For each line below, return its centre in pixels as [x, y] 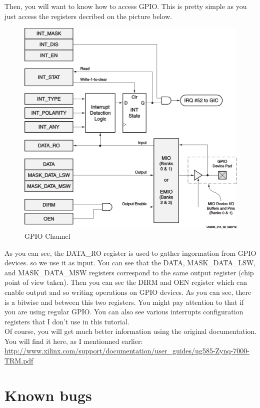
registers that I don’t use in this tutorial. [67, 321]
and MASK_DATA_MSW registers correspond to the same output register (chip [129, 272]
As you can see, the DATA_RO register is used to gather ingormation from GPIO [130, 253]
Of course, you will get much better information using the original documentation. [130, 331]
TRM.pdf [19, 361]
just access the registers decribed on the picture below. [88, 16]
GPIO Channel [47, 236]
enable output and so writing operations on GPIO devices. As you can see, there [128, 292]
